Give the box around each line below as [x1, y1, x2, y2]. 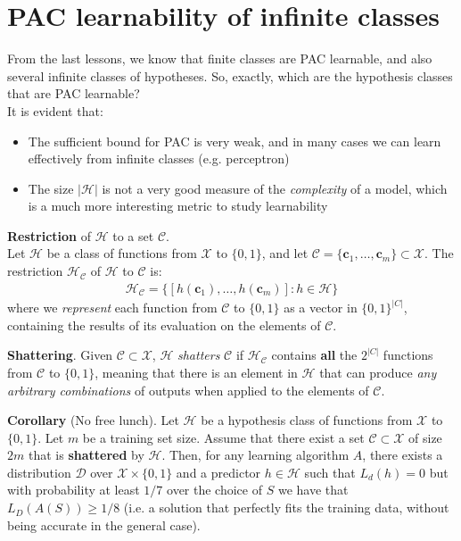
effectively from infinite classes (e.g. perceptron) [28, 149, 290, 168]
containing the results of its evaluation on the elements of [7, 315, 321, 334]
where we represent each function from [7, 298, 218, 317]
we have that [277, 480, 349, 499]
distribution [7, 462, 71, 481]
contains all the [271, 345, 358, 364]
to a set [112, 226, 154, 245]
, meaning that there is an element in [95, 362, 298, 381]
